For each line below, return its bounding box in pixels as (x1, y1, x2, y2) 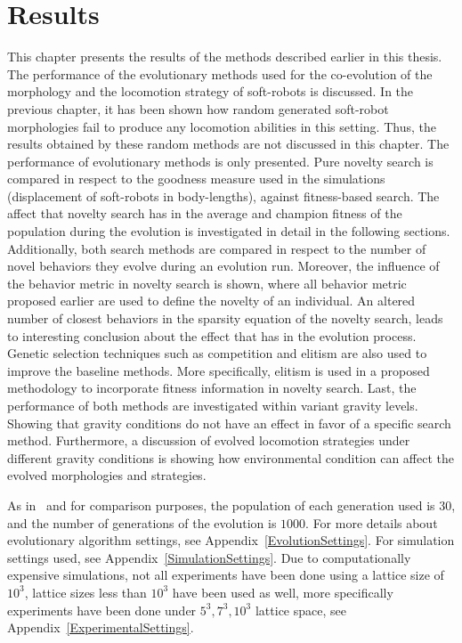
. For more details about (305, 513, 438, 532)
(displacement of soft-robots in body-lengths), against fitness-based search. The (7, 186, 440, 205)
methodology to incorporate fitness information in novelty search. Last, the (7, 378, 417, 397)
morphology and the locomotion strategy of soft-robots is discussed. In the (7, 82, 414, 101)
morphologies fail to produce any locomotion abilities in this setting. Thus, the (7, 117, 436, 135)
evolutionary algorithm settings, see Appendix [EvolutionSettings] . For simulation (7, 531, 455, 549)
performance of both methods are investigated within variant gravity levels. (7, 396, 418, 414)
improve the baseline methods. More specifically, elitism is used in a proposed (7, 361, 430, 379)
